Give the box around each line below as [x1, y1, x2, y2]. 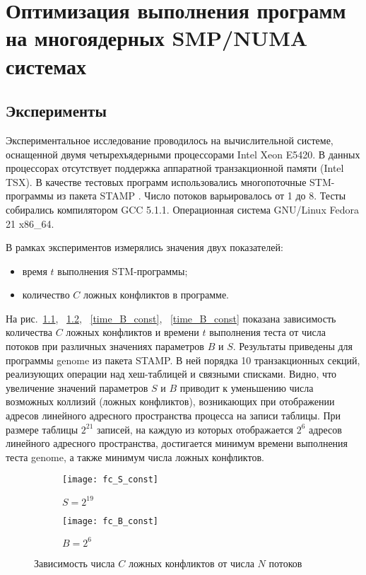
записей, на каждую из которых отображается [97, 422, 294, 436]
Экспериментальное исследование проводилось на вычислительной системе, [6, 132, 333, 147]
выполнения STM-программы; [57, 263, 188, 278]
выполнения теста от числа [209, 325, 326, 339]
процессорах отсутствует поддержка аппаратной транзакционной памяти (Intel [6, 161, 344, 175]
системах [6, 51, 87, 80]
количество [22, 287, 70, 302]
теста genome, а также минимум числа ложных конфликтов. [6, 449, 264, 464]
